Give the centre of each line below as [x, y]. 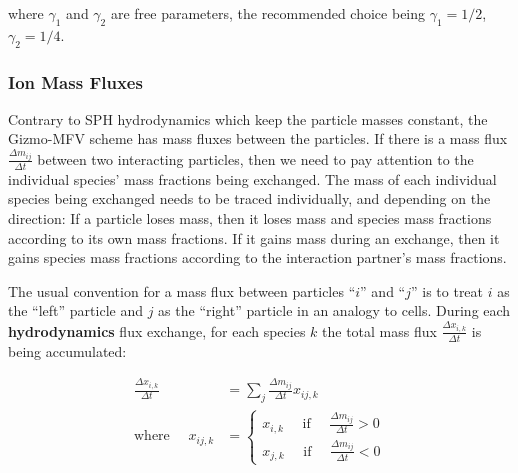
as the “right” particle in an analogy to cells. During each [334, 310]
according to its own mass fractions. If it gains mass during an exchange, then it [254, 237]
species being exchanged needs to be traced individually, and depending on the [249, 198]
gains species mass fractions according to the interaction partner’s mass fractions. [257, 257]
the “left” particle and [75, 310]
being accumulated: [67, 350]
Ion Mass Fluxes [75, 81]
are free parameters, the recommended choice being [268, 13]
